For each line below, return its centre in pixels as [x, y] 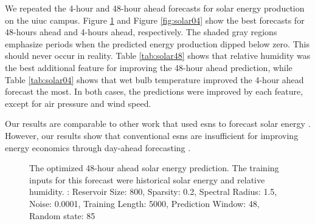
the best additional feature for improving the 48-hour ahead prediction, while [149, 67]
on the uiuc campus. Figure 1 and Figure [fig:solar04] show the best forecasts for [155, 20]
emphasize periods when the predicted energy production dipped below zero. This [157, 43]
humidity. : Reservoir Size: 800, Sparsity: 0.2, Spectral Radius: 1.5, [153, 192]
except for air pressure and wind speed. [78, 103]
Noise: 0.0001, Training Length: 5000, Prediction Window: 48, [144, 203]
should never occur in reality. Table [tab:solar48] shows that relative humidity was [158, 56]
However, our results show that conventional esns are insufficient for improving [152, 135]
